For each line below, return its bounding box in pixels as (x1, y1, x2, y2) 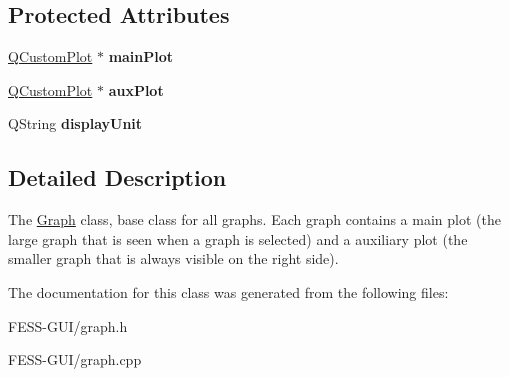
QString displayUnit (8, 113, 143, 134)
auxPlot (108, 79, 164, 100)
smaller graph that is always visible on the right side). (8, 248, 339, 269)
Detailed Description (8, 162, 227, 193)
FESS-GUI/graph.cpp (8, 349, 142, 370)
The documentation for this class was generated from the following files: (8, 281, 449, 302)
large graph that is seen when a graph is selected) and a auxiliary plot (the (8, 228, 468, 249)
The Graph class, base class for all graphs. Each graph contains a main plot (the (8, 209, 501, 230)
